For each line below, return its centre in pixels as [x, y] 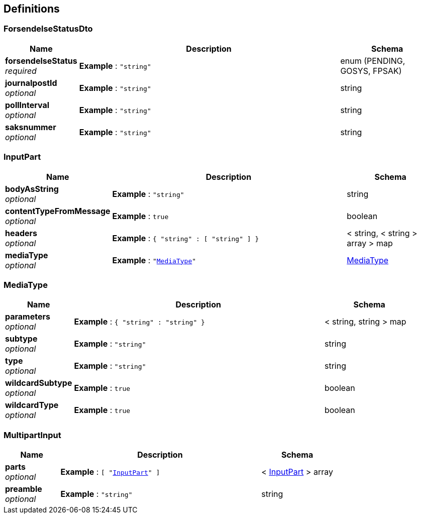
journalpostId [31, 83]
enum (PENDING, [373, 61]
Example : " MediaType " [154, 260]
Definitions [32, 9]
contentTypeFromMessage [58, 211]
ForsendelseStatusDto [48, 29]
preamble [24, 489]
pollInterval [27, 105]
